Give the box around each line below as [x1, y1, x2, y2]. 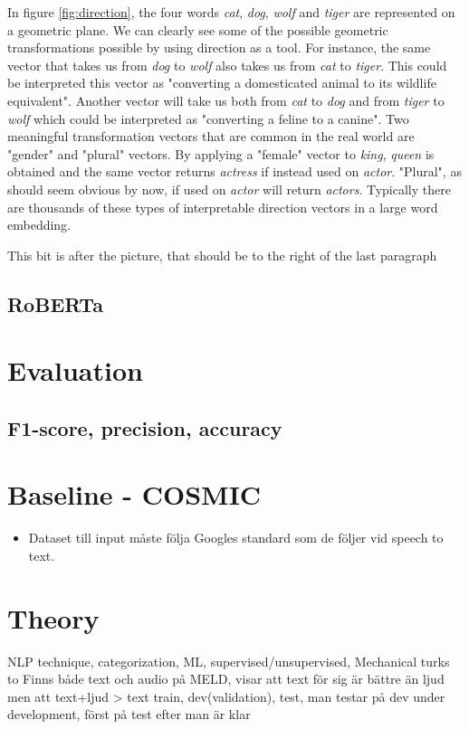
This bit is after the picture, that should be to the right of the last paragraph [7, 245, 437, 264]
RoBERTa [7, 289, 103, 317]
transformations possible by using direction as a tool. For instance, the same [7, 38, 431, 57]
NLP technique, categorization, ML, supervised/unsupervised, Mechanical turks [7, 651, 450, 670]
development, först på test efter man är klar [7, 705, 251, 724]
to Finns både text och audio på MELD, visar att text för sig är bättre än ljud [7, 669, 445, 688]
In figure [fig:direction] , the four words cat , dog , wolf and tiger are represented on [7, 3, 455, 21]
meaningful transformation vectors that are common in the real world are [7, 127, 415, 146]
